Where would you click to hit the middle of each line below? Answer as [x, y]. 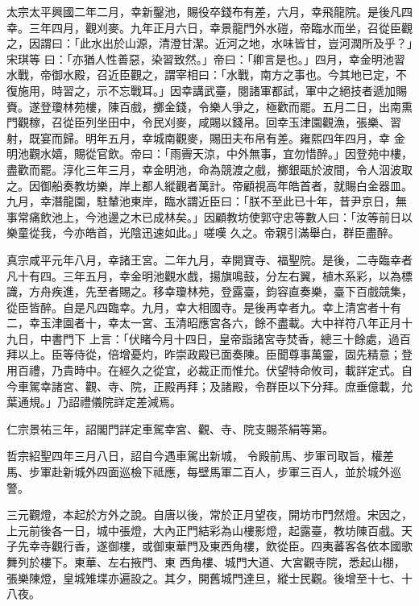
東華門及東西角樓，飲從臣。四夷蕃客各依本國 [282, 546]
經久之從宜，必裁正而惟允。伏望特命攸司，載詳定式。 [260, 370]
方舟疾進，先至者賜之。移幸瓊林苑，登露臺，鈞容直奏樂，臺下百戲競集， [220, 291]
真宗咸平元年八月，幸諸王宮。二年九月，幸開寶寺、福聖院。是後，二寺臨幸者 [209, 259]
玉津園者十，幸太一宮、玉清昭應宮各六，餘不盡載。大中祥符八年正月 [220, 323]
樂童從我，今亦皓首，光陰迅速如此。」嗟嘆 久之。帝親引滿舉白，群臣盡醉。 [203, 232]
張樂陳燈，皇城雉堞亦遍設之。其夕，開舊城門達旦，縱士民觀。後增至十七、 [204, 577]
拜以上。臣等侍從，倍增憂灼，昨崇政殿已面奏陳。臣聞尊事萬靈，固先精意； [204, 354]
